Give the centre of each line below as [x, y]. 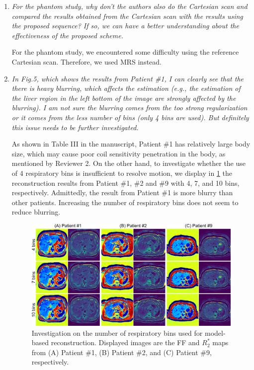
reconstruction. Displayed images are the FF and [125, 342]
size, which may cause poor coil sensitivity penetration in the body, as [119, 153]
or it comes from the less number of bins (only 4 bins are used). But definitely [130, 117]
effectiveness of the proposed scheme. [67, 35]
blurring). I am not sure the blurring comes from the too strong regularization [129, 108]
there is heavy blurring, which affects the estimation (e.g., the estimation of [126, 88]
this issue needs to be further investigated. [75, 127]
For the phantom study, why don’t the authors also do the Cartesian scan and [129, 6]
